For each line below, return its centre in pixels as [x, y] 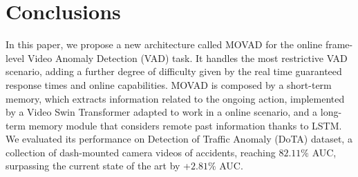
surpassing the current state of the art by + [98, 166]
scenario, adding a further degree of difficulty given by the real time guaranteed [174, 71]
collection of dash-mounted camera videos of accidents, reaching [141, 152]
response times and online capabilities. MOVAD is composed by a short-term [169, 84]
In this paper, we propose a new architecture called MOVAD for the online [164, 44]
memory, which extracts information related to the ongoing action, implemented [175, 98]
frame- [339, 44]
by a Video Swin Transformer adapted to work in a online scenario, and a [162, 112]
